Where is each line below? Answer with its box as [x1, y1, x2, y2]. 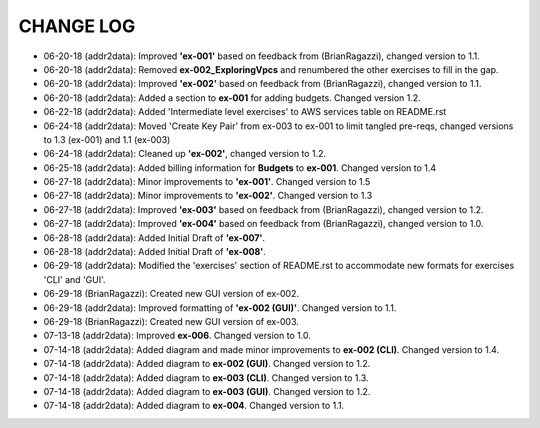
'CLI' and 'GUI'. [43, 273, 106, 285]
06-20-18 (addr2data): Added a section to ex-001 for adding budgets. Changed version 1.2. [43, 91, 422, 104]
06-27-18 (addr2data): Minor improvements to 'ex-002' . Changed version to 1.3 [43, 190, 373, 202]
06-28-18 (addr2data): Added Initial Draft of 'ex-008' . [43, 246, 267, 258]
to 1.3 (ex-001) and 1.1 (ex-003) [43, 133, 171, 145]
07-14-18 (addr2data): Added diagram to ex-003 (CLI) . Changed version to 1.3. [43, 371, 369, 384]
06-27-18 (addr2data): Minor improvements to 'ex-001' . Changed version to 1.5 [43, 176, 371, 188]
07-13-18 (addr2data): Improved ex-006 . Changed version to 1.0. [43, 330, 312, 342]
